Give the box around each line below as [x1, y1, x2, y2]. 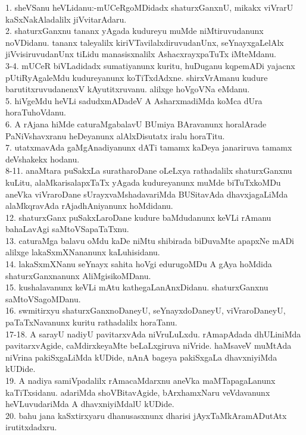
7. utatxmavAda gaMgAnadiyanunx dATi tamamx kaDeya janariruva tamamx [5, 141, 292, 154]
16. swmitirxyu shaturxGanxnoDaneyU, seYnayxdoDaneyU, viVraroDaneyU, [5, 304, 286, 317]
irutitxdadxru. [5, 421, 57, 433]
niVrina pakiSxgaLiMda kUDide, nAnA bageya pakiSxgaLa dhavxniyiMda [5, 350, 277, 363]
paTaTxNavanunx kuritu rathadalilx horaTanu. [5, 316, 177, 328]
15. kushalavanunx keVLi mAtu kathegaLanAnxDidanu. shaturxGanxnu [5, 281, 268, 293]
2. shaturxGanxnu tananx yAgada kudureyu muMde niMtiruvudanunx [5, 24, 264, 37]
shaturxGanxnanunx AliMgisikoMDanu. [5, 269, 151, 281]
